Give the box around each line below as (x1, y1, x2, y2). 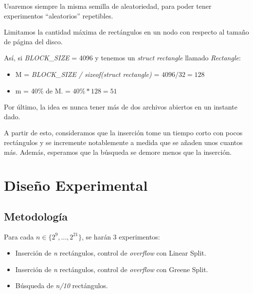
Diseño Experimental (4, 175, 148, 195)
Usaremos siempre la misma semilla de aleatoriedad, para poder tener (4, 1, 212, 11)
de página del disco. (4, 36, 63, 46)
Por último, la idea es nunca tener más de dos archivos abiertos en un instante (4, 102, 237, 112)
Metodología (4, 208, 68, 223)
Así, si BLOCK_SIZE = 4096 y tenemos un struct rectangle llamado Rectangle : (4, 53, 241, 63)
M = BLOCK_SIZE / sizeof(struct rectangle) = (15, 69, 160, 79)
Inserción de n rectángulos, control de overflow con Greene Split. (15, 264, 208, 274)
